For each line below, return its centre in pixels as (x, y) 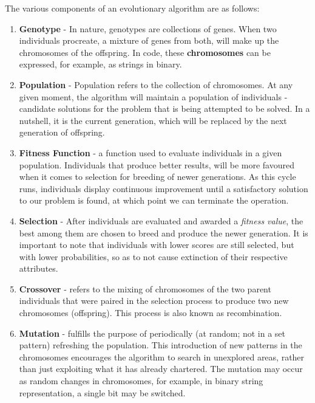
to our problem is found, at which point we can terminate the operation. (154, 200)
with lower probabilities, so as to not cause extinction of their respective (153, 256)
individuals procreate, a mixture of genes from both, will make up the (149, 40)
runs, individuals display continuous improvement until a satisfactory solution (164, 188)
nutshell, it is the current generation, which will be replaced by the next (153, 120)
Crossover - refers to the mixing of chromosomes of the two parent (145, 288)
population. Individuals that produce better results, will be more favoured (157, 164)
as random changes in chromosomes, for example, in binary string (141, 381)
